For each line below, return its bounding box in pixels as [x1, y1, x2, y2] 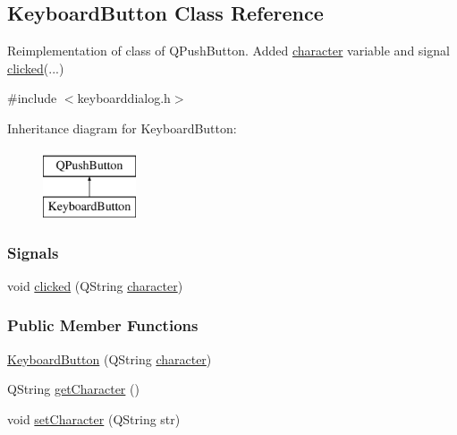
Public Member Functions [7, 314, 199, 337]
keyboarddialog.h [77, 89, 171, 107]
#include [7, 89, 57, 107]
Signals [7, 241, 59, 263]
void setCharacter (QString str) [7, 409, 181, 428]
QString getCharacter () [7, 380, 140, 398]
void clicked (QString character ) [7, 276, 183, 294]
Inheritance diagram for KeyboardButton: [7, 118, 237, 137]
